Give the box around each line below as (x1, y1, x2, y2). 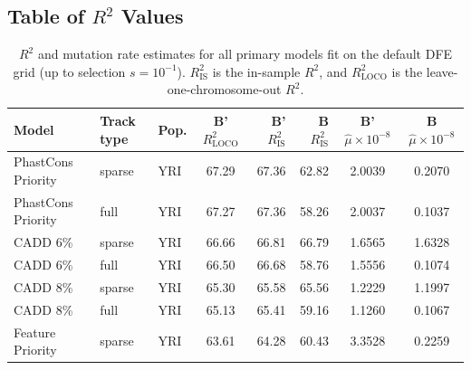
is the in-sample (212, 62, 301, 81)
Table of (7, 2, 85, 30)
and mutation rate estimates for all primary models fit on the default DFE (37, 44, 453, 63)
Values (120, 2, 184, 30)
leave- (426, 62, 458, 81)
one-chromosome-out (167, 80, 282, 99)
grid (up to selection (13, 62, 126, 81)
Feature (14, 322, 56, 341)
